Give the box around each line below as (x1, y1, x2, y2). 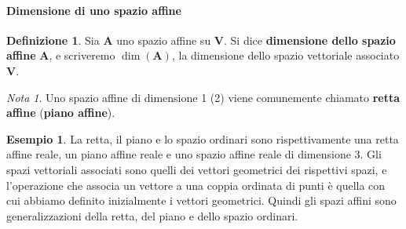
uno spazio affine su (116, 31, 211, 48)
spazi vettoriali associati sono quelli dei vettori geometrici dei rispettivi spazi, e (6, 161, 387, 177)
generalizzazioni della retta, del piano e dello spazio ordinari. (6, 207, 298, 224)
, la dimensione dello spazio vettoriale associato (171, 47, 400, 64)
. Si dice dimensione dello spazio (224, 31, 396, 48)
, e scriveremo (49, 47, 115, 64)
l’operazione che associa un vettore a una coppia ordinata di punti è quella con (6, 176, 386, 193)
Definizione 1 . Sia (6, 31, 100, 48)
